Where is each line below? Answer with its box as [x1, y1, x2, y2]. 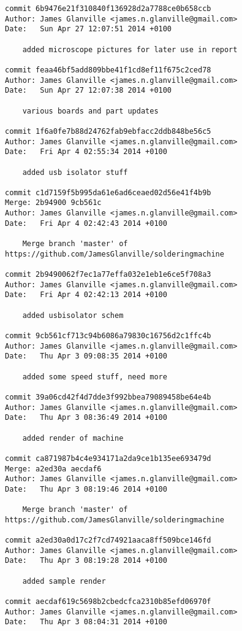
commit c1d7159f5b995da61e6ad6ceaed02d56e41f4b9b [5, 188, 211, 197]
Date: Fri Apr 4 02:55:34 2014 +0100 [5, 147, 167, 157]
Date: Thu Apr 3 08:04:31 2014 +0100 [5, 617, 167, 627]
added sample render [22, 576, 106, 586]
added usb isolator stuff [22, 168, 128, 177]
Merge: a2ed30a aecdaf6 [5, 464, 102, 473]
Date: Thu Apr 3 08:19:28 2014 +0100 [5, 556, 167, 565]
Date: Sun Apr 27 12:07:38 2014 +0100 [5, 86, 172, 95]
